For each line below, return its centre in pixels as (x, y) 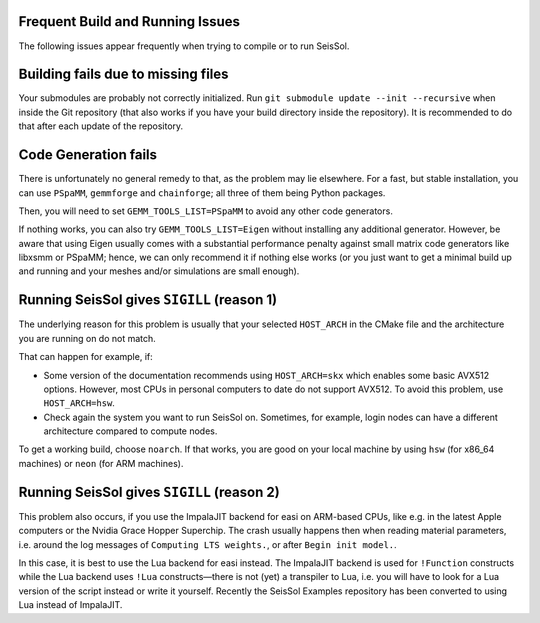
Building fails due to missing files (123, 74)
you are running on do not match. (87, 338)
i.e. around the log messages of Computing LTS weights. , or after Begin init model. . (207, 544)
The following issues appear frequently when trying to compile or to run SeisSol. (184, 46)
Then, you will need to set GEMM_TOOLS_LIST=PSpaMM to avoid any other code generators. (206, 211)
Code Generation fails (88, 155)
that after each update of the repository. (101, 126)
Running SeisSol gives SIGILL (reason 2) (149, 491)
